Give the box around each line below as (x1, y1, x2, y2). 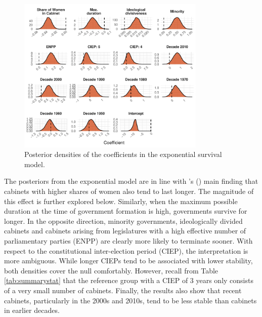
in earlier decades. (4, 305, 60, 315)
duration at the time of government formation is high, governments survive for (4, 206, 247, 216)
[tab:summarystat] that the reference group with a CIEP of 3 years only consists (4, 275, 253, 286)
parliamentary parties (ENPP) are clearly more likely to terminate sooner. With (4, 235, 253, 246)
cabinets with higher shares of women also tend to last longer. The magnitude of (4, 186, 254, 196)
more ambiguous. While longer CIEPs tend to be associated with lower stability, (4, 255, 253, 266)
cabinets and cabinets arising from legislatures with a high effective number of (4, 225, 246, 236)
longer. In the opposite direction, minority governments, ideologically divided (4, 215, 243, 226)
